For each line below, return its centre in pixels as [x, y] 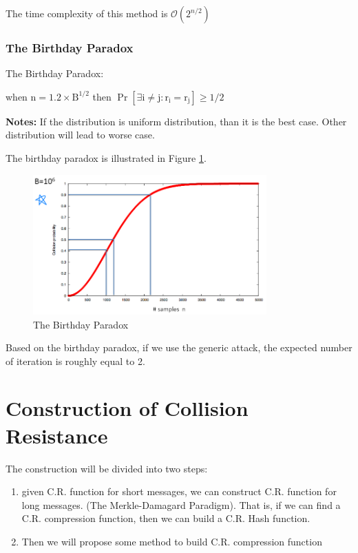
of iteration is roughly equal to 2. [75, 361]
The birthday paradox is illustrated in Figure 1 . [106, 158]
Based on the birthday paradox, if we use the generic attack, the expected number [179, 347]
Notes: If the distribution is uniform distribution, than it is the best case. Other [176, 121]
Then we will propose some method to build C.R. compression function [172, 541]
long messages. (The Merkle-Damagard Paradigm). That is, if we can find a [181, 504]
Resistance [57, 435]
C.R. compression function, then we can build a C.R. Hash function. [166, 518]
